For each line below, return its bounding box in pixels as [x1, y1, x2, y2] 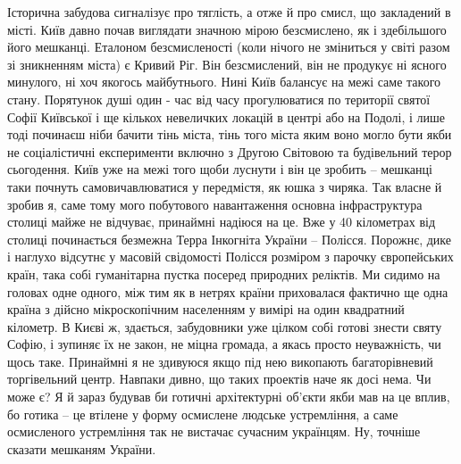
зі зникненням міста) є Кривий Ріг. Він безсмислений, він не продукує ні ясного [7, 54, 447, 73]
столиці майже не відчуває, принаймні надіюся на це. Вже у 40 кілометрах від [7, 212, 436, 231]
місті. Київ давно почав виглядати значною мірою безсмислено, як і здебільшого [7, 20, 447, 38]
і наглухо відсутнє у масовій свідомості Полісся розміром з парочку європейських [7, 247, 454, 266]
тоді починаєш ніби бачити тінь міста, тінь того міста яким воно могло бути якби [7, 125, 452, 144]
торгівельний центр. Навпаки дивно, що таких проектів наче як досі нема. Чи [7, 369, 432, 388]
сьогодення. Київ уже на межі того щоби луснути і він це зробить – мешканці [7, 160, 432, 178]
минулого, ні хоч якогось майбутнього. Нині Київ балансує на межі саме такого [7, 72, 441, 91]
